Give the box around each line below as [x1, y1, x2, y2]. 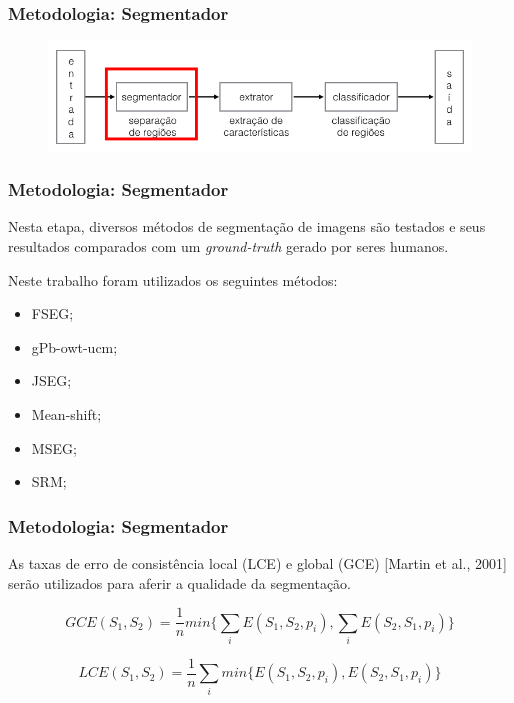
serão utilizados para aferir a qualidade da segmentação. [8, 572, 351, 593]
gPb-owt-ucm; [31, 336, 118, 357]
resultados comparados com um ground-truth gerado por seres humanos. [8, 235, 449, 256]
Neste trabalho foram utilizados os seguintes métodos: [8, 269, 338, 290]
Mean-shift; [31, 403, 102, 424]
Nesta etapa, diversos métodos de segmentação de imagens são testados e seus [8, 216, 486, 237]
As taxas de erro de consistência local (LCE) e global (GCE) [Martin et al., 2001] [8, 552, 507, 573]
